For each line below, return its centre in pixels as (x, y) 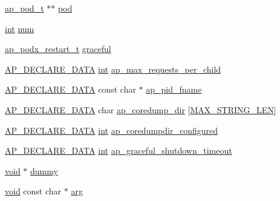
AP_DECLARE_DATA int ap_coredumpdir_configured (111, 130)
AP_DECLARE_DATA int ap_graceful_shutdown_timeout (119, 150)
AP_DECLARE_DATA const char (70, 89)
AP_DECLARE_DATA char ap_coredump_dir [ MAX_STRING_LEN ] (141, 109)
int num (20, 28)
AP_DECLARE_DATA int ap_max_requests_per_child (113, 69)
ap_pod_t (24, 8)
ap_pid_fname (174, 89)
